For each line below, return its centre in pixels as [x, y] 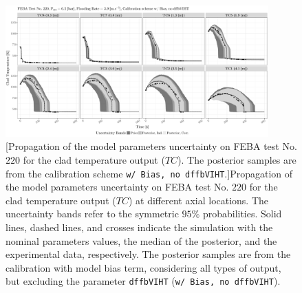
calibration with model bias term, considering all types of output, [143, 267]
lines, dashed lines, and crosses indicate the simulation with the [139, 227]
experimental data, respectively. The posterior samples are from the [148, 254]
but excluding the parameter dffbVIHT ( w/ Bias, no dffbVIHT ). [143, 281]
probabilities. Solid [242, 214]
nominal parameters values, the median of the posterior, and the [141, 240]
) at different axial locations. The [198, 200]
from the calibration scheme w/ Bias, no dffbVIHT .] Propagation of [149, 173]
